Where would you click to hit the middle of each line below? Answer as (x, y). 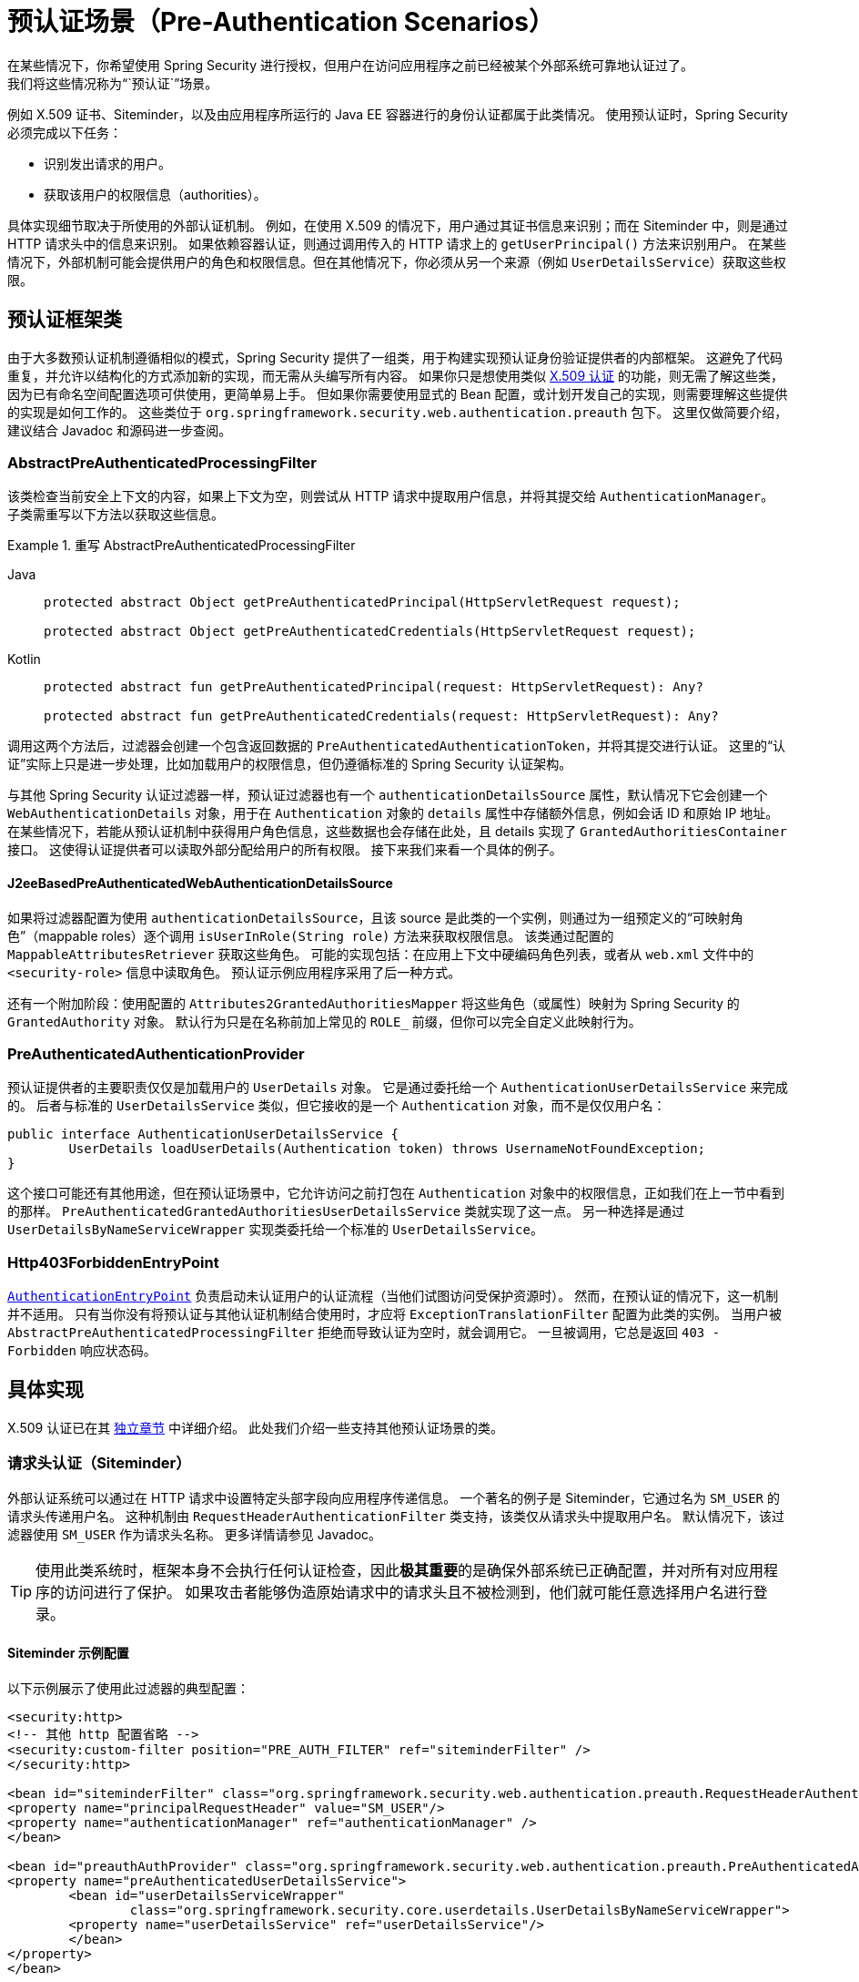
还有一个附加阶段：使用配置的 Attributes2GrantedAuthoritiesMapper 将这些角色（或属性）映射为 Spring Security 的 (374, 1003)
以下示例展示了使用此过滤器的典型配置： (128, 1688)
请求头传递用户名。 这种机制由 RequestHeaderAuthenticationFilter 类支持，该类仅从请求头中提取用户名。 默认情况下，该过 (396, 1516)
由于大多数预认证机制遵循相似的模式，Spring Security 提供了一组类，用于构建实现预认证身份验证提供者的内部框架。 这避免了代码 (395, 357)
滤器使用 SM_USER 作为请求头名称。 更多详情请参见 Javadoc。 (195, 1534)
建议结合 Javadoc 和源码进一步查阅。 (120, 430)
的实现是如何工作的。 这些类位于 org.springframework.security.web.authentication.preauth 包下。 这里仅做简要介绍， (398, 412)
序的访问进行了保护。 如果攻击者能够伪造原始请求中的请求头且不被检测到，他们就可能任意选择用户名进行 (394, 1592)
